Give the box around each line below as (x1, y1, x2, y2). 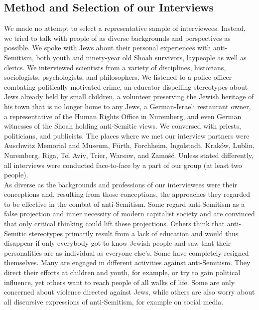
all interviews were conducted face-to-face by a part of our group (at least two (4, 159, 242, 170)
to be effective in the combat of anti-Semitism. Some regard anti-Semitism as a (4, 198, 245, 209)
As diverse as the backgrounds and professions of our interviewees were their (4, 179, 237, 189)
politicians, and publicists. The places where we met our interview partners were (4, 130, 250, 141)
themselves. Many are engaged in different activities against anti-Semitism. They (4, 257, 251, 268)
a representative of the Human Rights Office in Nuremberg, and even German (4, 111, 242, 121)
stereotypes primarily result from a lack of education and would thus (28, 228, 239, 238)
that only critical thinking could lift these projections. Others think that (4, 218, 225, 229)
